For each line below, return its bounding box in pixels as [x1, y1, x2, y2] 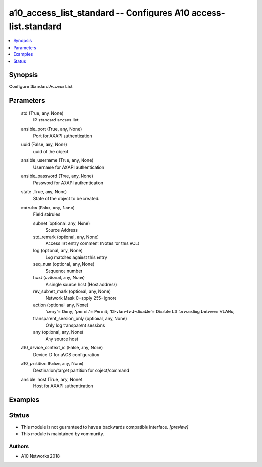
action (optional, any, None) [33, 302, 89, 308]
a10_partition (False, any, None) [21, 361, 84, 366]
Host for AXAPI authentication [33, 383, 93, 389]
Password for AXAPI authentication [33, 180, 104, 186]
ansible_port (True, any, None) [21, 126, 82, 132]
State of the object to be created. [33, 196, 99, 202]
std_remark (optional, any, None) [33, 234, 99, 240]
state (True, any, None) [21, 189, 67, 194]
